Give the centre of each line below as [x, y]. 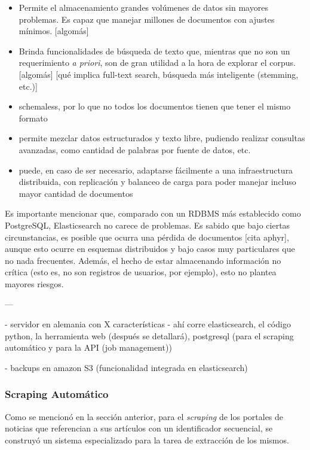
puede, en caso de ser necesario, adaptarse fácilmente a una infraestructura [156, 170]
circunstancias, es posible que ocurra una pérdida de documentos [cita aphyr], [147, 237]
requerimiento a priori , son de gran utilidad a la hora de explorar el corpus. [157, 63]
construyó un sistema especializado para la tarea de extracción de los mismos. [147, 440]
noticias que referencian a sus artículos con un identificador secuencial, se [139, 428]
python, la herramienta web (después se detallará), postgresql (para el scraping [149, 335]
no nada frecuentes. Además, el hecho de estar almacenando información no [143, 260]
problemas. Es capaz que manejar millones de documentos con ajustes [147, 19]
